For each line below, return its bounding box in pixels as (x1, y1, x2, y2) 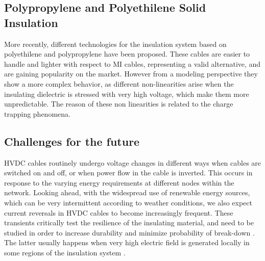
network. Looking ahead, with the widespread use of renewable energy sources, (4, 187, 250, 198)
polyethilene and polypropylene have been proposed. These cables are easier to (4, 48, 250, 59)
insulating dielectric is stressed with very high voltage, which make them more (4, 88, 249, 99)
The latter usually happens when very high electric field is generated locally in (4, 237, 250, 248)
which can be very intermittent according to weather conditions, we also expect (4, 197, 252, 207)
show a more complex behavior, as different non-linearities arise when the (4, 78, 234, 89)
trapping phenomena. (4, 108, 70, 119)
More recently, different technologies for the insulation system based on (4, 38, 227, 49)
